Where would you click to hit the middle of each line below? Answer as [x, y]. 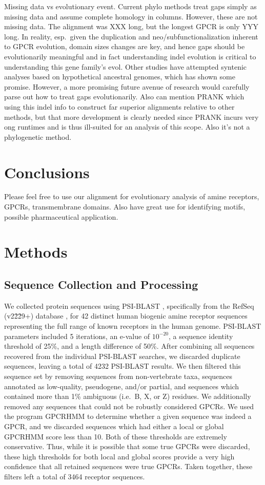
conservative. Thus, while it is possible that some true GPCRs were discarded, [127, 446]
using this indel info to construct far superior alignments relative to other [119, 106]
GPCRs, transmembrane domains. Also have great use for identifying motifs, [125, 207]
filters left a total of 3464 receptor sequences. [75, 476]
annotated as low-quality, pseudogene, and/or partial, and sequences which [122, 386]
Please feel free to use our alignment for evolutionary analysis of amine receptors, [132, 196]
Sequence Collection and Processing [101, 284]
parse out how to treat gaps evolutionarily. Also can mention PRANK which [124, 97]
